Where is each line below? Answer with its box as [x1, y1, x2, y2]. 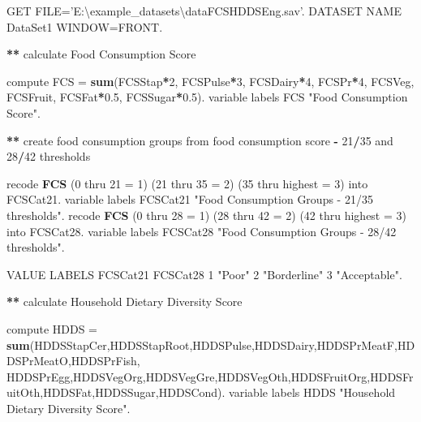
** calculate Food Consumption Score [6, 45, 196, 62]
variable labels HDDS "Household [229, 384, 396, 401]
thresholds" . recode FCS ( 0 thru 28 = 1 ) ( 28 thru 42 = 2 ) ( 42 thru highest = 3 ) [6, 206, 406, 223]
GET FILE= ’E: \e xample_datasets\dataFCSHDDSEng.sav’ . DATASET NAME [6, 2, 402, 19]
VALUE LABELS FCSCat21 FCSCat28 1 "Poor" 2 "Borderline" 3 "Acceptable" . [6, 265, 402, 282]
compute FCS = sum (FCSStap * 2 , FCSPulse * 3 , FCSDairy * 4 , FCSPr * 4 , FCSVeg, [6, 72, 415, 89]
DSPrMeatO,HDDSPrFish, [6, 352, 140, 369]
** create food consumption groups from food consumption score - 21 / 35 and [6, 131, 393, 149]
